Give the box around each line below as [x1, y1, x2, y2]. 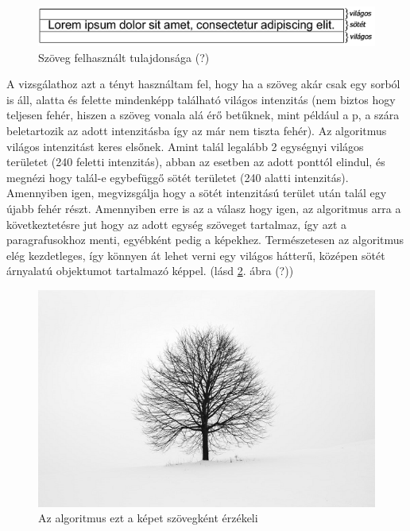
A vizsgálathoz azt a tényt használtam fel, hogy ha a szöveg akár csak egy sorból [6, 76, 400, 92]
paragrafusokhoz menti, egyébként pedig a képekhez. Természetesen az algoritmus [6, 231, 404, 248]
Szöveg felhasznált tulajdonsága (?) [38, 48, 210, 65]
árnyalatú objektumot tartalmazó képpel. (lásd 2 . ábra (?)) [6, 262, 294, 279]
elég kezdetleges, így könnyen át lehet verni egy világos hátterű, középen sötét [6, 246, 385, 263]
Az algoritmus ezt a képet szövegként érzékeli [38, 510, 258, 526]
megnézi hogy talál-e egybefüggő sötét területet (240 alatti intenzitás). [6, 169, 349, 185]
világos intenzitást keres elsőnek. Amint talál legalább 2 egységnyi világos [6, 138, 364, 154]
